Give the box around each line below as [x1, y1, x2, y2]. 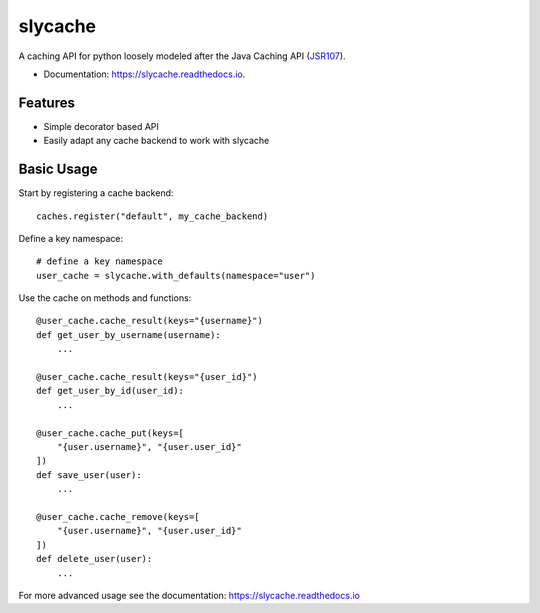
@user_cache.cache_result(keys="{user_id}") [36, 371, 259, 383]
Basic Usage [18, 161, 98, 178]
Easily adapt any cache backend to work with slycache [43, 135, 270, 147]
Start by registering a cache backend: [18, 187, 174, 199]
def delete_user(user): [36, 553, 153, 565]
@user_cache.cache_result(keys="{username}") [36, 315, 264, 327]
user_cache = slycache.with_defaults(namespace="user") [36, 270, 316, 281]
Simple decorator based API [43, 120, 159, 132]
